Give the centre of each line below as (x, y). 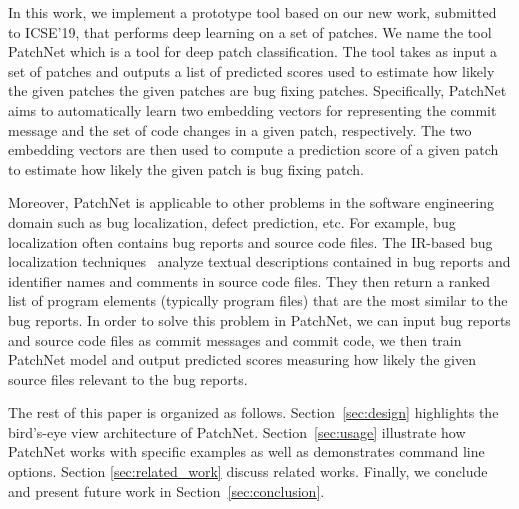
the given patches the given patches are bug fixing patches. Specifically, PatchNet (257, 90)
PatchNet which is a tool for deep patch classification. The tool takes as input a (253, 51)
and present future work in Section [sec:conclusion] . (166, 490)
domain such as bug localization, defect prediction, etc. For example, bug (232, 221)
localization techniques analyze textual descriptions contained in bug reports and (259, 261)
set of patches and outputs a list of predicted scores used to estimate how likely (251, 70)
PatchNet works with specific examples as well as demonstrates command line (246, 451)
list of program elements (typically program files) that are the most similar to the (258, 300)
